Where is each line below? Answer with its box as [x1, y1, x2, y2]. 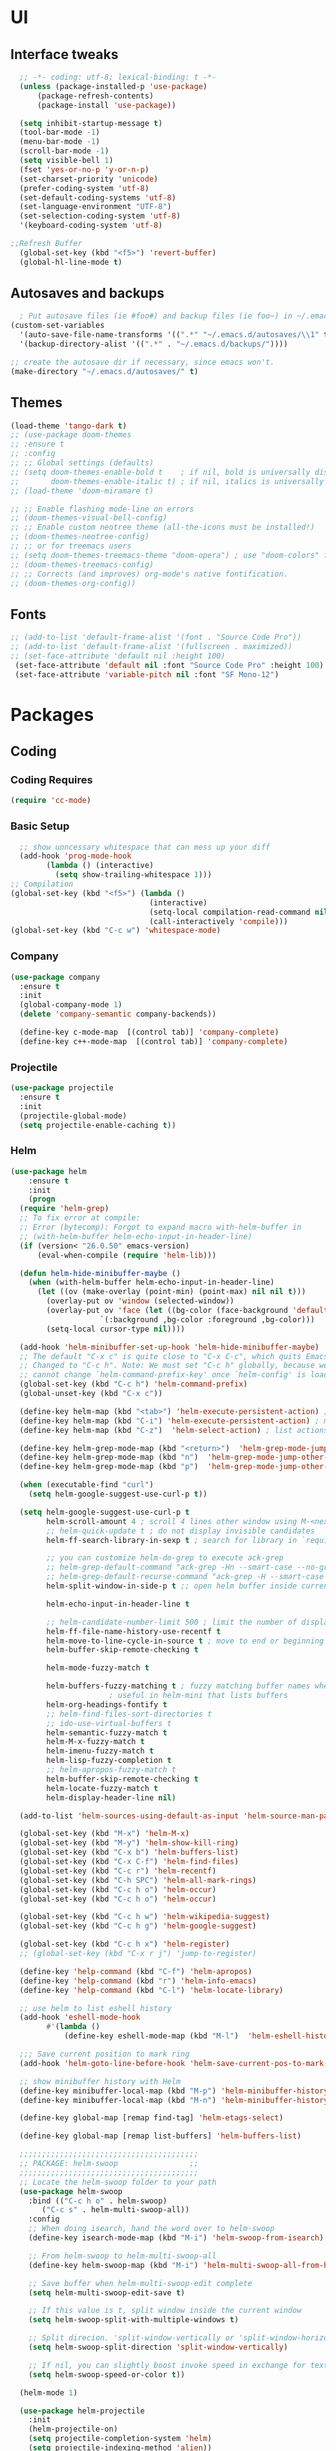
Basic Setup [10, 819, 70, 833]
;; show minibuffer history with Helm [19, 2076, 182, 2086]
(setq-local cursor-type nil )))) [46, 1324, 186, 1334]
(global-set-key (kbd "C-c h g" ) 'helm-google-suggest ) [19, 1921, 257, 1931]
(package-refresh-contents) [36, 91, 155, 101]
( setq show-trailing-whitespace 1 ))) [54, 870, 213, 880]
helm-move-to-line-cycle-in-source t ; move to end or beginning [46, 1636, 325, 1646]
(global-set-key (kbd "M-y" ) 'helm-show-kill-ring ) [19, 1838, 240, 1848]
